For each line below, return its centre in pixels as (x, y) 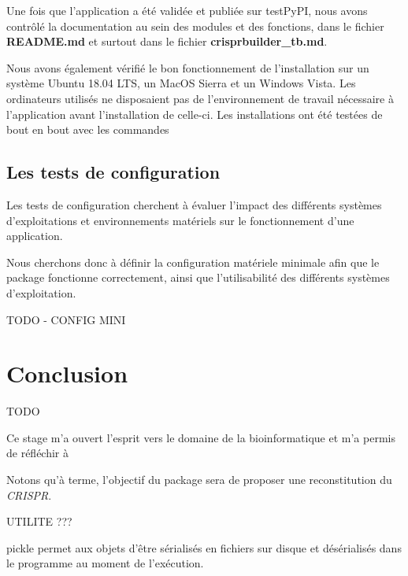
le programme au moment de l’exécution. (105, 563)
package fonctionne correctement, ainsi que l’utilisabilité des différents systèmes (198, 277)
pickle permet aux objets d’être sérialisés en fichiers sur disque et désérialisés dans (204, 547)
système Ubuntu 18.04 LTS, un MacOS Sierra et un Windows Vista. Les (181, 83)
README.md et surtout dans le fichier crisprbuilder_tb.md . (167, 41)
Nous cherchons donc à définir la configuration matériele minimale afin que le (193, 262)
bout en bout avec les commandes (88, 129)
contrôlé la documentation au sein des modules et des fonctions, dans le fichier (195, 26)
